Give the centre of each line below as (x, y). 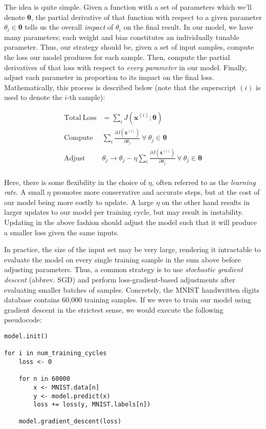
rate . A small (25, 192)
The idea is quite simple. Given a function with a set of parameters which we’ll (128, 7)
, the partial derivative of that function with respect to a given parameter (147, 17)
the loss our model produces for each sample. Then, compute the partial (117, 57)
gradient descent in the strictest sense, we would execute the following (114, 309)
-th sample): (86, 97)
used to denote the (33, 97)
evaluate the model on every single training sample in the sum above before (123, 259)
